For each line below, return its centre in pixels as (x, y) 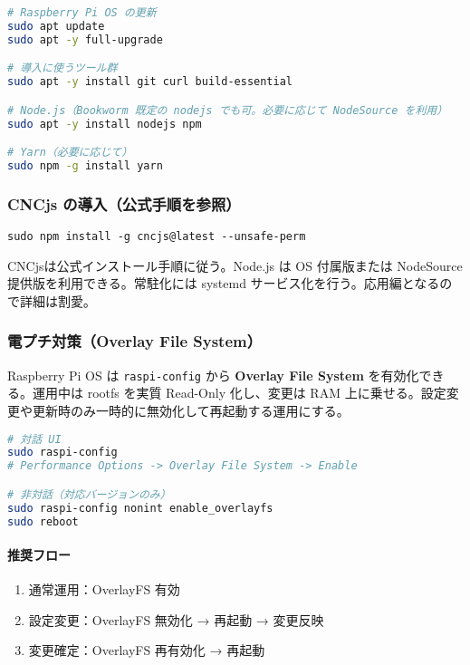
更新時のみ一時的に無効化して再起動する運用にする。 (191, 410)
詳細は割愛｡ (54, 300)
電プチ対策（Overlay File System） (135, 341)
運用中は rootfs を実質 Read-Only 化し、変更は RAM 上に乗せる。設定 (239, 393)
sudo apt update (56, 26)
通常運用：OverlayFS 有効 (104, 589)
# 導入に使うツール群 (62, 68)
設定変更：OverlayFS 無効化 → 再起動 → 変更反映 (176, 619)
